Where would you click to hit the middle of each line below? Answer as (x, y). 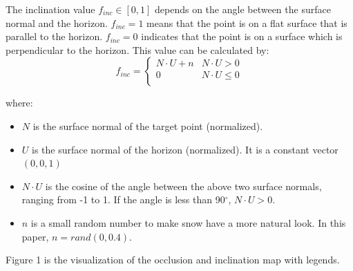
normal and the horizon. (57, 22)
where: (19, 103)
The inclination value (50, 9)
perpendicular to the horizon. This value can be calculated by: (137, 49)
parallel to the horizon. (54, 36)
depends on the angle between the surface (243, 9)
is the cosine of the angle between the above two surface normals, (183, 186)
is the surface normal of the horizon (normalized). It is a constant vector (185, 149)
